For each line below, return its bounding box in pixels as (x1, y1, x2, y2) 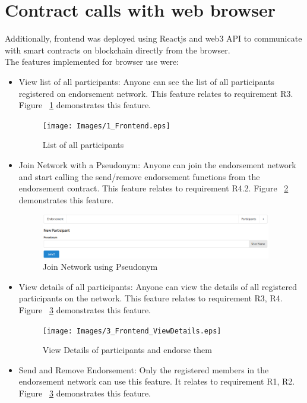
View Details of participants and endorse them (42, 344, 212, 356)
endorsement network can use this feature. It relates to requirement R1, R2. (18, 375, 295, 388)
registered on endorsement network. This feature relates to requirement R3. (18, 87, 293, 99)
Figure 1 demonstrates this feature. (18, 99, 151, 111)
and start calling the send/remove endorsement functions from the (18, 170, 260, 182)
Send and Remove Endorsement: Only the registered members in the (18, 363, 269, 376)
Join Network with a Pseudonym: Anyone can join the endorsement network (18, 158, 296, 171)
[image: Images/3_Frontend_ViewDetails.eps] (42, 326, 221, 335)
